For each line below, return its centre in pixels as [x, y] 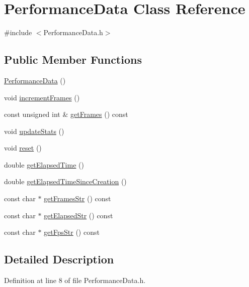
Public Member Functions [73, 59]
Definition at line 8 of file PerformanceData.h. [75, 280]
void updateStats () [34, 131]
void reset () [23, 148]
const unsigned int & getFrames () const [66, 114]
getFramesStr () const [77, 198]
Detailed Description [59, 259]
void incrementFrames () [42, 97]
